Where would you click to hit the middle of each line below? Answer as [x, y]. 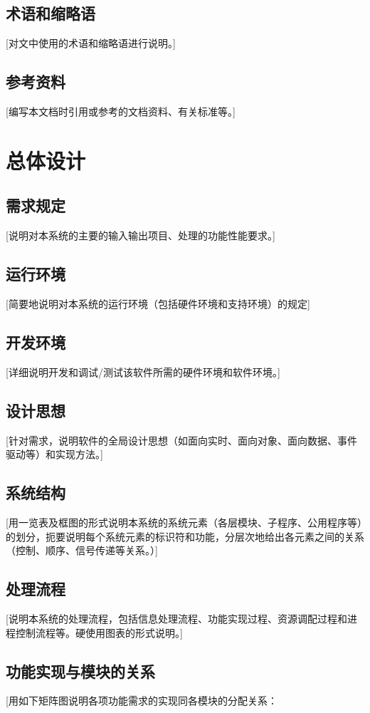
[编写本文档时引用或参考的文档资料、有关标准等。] [121, 111]
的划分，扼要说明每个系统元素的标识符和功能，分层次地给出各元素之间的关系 [185, 536]
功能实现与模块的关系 [80, 671]
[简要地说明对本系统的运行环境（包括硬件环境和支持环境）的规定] [158, 303]
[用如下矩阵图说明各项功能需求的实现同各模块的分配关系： [142, 701]
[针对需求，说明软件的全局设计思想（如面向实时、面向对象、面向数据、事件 [181, 440]
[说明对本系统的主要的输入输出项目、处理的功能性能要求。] [141, 235]
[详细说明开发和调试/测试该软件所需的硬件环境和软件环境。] [143, 371]
